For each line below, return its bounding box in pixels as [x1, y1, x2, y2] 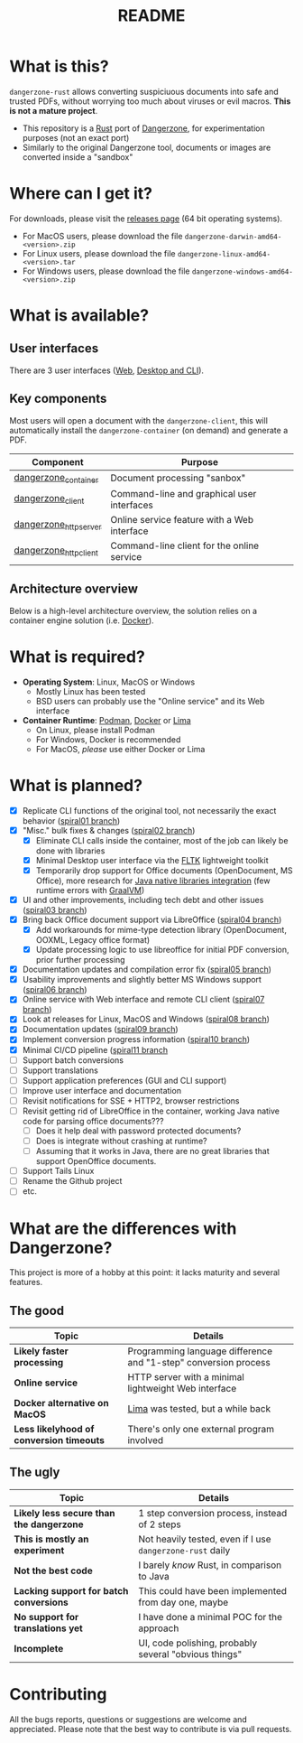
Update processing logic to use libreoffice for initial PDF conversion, [35, 945, 289, 955]
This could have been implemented [138, 1584, 287, 1597]
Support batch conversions [22, 1054, 124, 1066]
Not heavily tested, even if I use [138, 1533, 272, 1545]
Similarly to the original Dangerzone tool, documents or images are [22, 142, 271, 153]
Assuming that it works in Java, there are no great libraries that [35, 1146, 271, 1157]
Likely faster [14, 1345, 69, 1357]
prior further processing [35, 955, 125, 965]
